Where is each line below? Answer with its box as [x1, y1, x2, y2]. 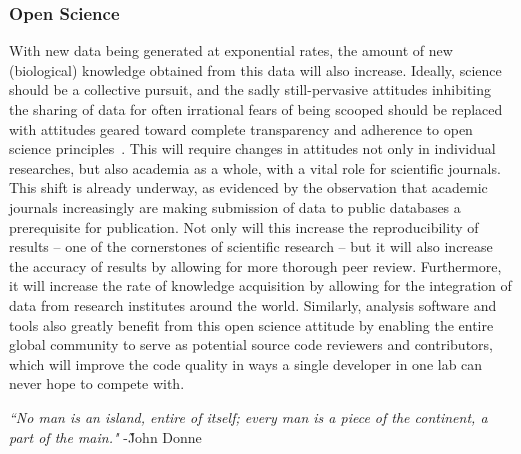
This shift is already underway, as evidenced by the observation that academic [9, 177, 488, 198]
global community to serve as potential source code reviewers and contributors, [9, 334, 493, 355]
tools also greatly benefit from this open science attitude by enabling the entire [9, 314, 494, 335]
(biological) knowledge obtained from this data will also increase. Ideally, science [9, 59, 502, 80]
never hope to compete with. [9, 373, 185, 394]
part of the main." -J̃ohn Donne [9, 426, 202, 447]
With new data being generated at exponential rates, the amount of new [9, 40, 453, 61]
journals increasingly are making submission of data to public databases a [9, 196, 461, 217]
